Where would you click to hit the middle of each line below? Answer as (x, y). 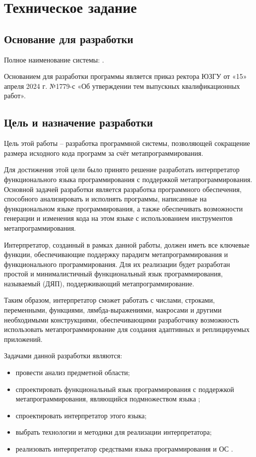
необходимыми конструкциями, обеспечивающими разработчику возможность (122, 319)
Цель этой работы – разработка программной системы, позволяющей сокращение (127, 143)
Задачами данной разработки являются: (63, 356)
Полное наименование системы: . (54, 59)
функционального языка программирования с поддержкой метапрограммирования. (128, 179)
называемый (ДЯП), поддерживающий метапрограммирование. (99, 283)
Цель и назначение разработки (79, 122)
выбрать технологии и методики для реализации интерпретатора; (114, 432)
